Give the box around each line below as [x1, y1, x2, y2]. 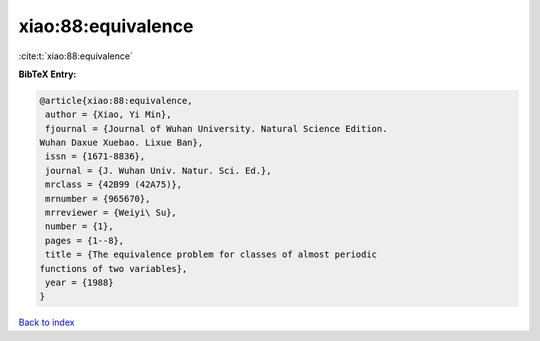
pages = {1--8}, [45, 235, 125, 246]
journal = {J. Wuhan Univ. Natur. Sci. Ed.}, [45, 165, 272, 176]
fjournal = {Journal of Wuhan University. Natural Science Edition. [45, 123, 388, 134]
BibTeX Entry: [18, 68, 77, 80]
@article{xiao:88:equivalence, [39, 95, 194, 106]
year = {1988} [45, 277, 114, 288]
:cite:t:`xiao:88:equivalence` [18, 50, 134, 62]
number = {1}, [45, 221, 114, 232]
